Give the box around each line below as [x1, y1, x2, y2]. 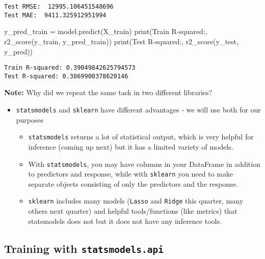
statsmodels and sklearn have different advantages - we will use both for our [16, 104, 261, 114]
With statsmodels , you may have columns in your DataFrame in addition [28, 158, 260, 169]
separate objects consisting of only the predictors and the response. [28, 178, 238, 189]
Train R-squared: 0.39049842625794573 [4, 64, 136, 72]
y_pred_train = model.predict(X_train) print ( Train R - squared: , [4, 26, 207, 37]
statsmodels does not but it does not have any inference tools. [28, 215, 222, 226]
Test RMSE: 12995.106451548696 [4, 3, 114, 10]
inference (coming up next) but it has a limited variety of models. [28, 141, 233, 152]
